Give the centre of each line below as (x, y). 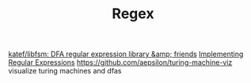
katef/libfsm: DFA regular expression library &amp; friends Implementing (126, 54)
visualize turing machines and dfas (65, 71)
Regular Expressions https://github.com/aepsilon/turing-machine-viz (120, 62)
